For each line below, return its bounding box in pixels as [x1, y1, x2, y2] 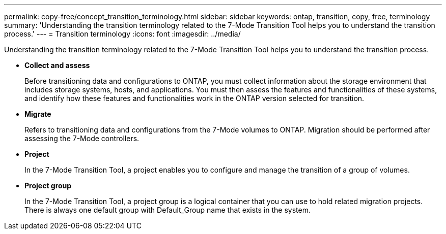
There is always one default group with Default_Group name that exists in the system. [24, 206, 311, 214]
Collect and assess [24, 61, 90, 70]
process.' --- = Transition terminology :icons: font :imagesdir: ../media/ [4, 29, 241, 38]
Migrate [24, 110, 51, 118]
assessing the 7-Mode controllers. [24, 134, 140, 143]
